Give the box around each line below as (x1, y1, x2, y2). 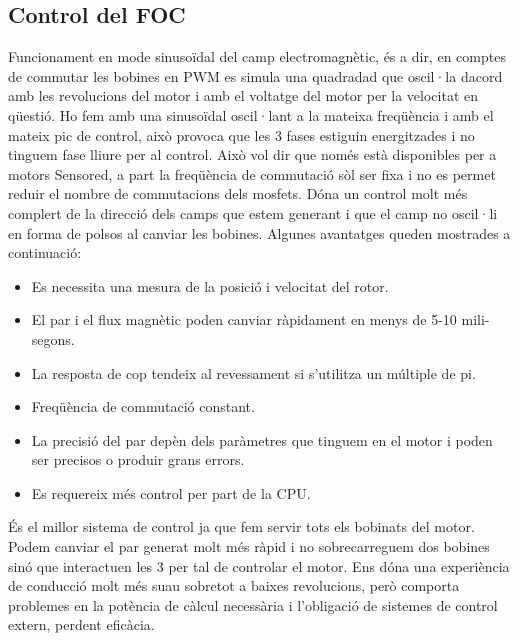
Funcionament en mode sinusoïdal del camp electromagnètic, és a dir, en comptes (8, 46, 506, 67)
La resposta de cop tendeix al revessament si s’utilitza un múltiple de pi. (31, 362, 476, 383)
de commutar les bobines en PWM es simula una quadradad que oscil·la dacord (8, 65, 503, 86)
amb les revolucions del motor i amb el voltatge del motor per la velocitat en (8, 85, 479, 106)
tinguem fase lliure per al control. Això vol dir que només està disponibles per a (8, 144, 497, 165)
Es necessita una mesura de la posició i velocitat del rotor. (31, 275, 389, 296)
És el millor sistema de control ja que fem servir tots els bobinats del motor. (8, 516, 475, 537)
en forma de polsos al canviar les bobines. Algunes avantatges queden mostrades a (8, 222, 511, 243)
